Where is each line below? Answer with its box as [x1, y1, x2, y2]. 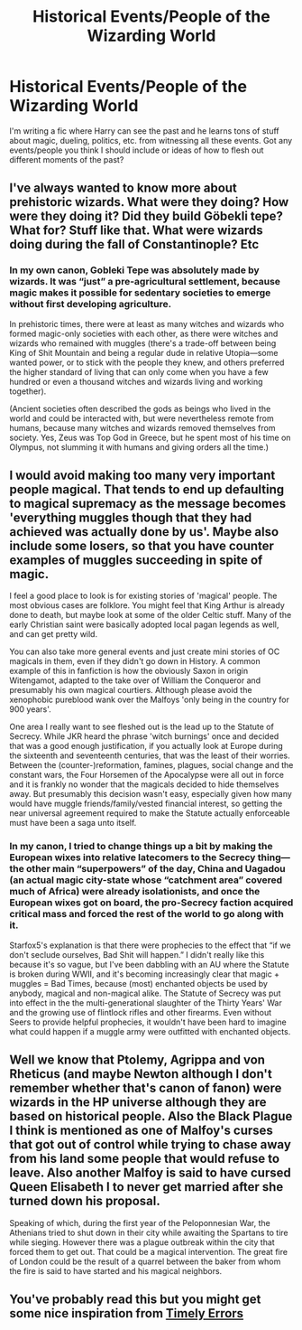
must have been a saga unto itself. [9, 818, 137, 829]
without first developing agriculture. [9, 298, 172, 311]
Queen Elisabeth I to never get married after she [9, 1179, 284, 1194]
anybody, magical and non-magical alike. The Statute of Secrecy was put [9, 988, 281, 998]
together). [9, 386, 47, 397]
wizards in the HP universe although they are [9, 1095, 268, 1110]
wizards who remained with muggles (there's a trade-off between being [9, 337, 277, 349]
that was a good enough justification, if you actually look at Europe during [9, 741, 284, 752]
